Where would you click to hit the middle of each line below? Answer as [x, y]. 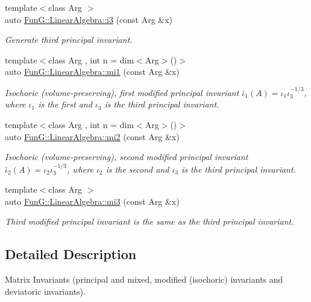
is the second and [137, 169]
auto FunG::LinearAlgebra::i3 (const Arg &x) [89, 19]
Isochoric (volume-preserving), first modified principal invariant [122, 92]
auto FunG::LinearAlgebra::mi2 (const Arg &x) [92, 136]
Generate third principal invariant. [69, 40]
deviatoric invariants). [45, 291]
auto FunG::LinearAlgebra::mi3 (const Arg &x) [92, 201]
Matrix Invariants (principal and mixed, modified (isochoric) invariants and [144, 279]
